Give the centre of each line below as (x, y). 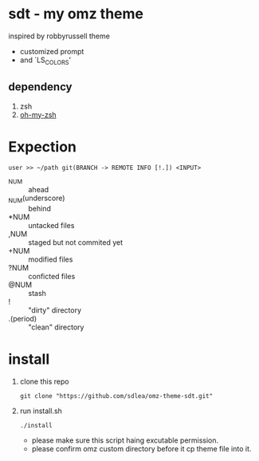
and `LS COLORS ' (45, 61)
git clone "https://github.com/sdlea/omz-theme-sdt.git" (116, 396)
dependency (41, 87)
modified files (51, 259)
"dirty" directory (55, 310)
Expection (43, 146)
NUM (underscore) (37, 199)
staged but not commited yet (76, 242)
